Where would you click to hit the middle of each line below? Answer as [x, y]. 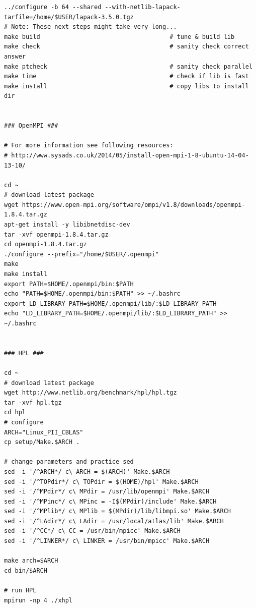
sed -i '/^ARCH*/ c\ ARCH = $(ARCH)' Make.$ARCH [87, 472]
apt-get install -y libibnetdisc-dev [67, 225]
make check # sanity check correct [126, 47]
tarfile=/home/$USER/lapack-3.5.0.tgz [69, 17]
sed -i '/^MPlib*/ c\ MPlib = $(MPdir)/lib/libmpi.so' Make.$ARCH [118, 511]
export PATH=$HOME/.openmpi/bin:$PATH [69, 284]
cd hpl [15, 412]
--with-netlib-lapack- [143, 7]
